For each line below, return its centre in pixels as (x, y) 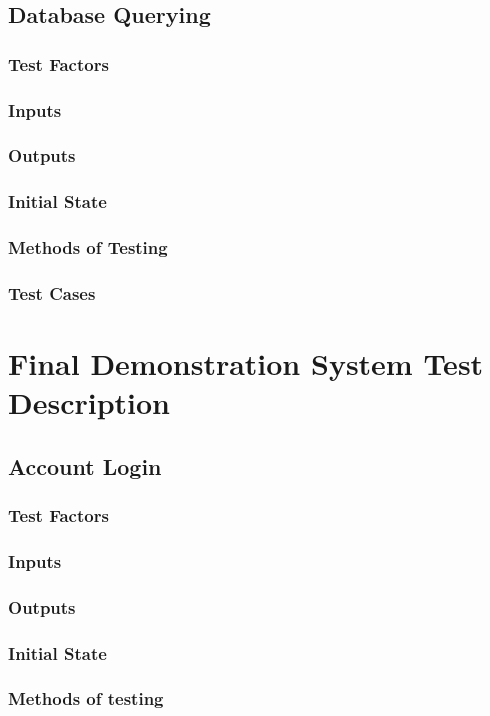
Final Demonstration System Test (246, 363)
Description (89, 402)
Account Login (85, 465)
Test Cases (52, 292)
